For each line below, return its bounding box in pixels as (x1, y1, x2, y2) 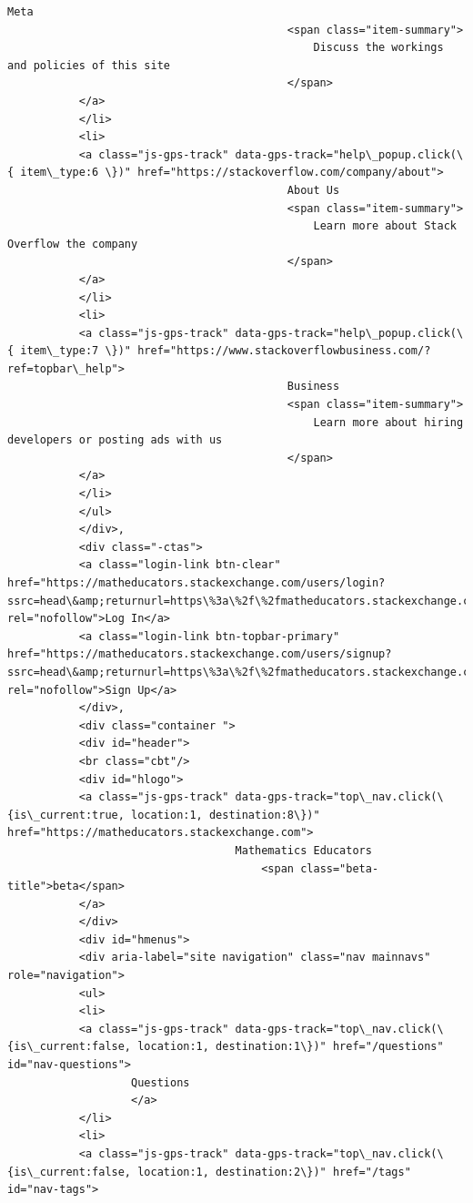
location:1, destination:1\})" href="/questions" (137, 1040, 444, 1054)
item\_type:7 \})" (20, 344, 132, 358)
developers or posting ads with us (7, 433, 223, 447)
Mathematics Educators (235, 843, 372, 857)
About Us (287, 183, 340, 197)
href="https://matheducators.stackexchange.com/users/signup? (7, 647, 392, 661)
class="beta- (300, 861, 379, 875)
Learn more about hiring (313, 415, 464, 429)
